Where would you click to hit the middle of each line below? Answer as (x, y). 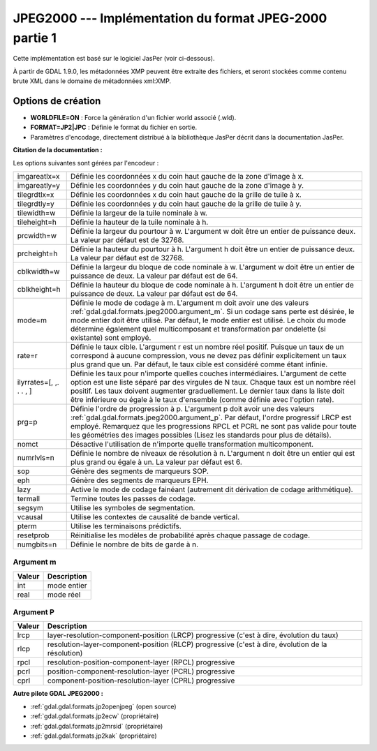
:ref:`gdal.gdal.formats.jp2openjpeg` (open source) (104, 706)
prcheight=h (37, 253)
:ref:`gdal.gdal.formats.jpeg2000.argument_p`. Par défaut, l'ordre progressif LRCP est (211, 417)
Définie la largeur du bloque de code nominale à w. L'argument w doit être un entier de (213, 267)
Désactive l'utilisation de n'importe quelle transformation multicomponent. (192, 444)
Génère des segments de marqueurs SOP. (139, 471)
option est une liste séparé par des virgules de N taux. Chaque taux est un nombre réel (213, 382)
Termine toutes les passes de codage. (133, 498)
